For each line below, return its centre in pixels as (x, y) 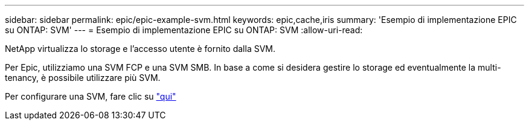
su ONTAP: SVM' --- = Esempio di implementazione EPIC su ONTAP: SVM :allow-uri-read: (184, 30)
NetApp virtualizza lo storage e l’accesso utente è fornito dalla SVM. (140, 49)
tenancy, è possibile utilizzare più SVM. (83, 78)
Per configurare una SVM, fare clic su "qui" (91, 96)
